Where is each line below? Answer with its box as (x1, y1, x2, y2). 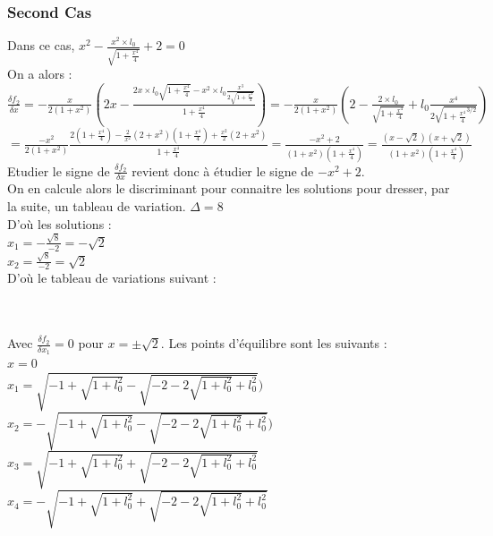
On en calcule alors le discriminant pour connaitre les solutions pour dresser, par (7, 179, 450, 198)
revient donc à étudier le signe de (132, 161, 314, 180)
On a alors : (7, 64, 72, 83)
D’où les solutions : (7, 214, 112, 233)
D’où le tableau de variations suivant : (7, 268, 217, 287)
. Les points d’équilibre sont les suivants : (160, 334, 387, 353)
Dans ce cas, (7, 36, 75, 55)
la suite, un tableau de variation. (7, 197, 186, 216)
